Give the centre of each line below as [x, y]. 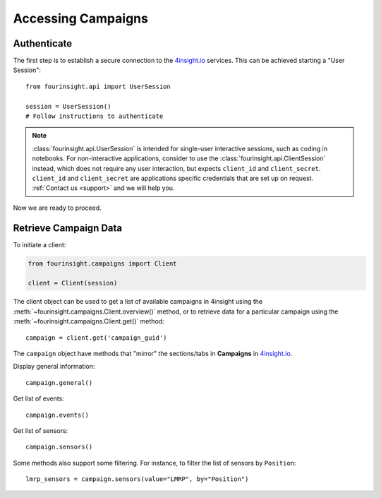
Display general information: [54, 367]
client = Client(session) [73, 283]
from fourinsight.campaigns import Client [102, 263]
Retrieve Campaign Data [68, 228]
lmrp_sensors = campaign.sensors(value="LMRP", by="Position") [137, 479]
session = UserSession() [68, 106]
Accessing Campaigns [80, 18]
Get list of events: [39, 398]
